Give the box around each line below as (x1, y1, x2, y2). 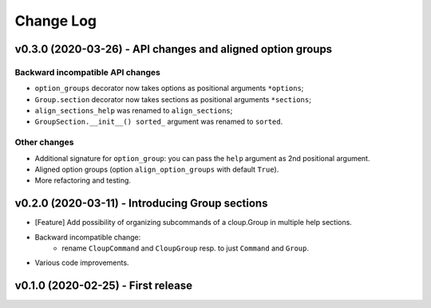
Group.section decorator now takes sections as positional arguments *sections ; (34, 94, 311, 104)
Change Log (14, 12, 97, 30)
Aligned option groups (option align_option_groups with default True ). (34, 164, 279, 175)
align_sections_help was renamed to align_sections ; (34, 106, 233, 116)
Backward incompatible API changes (14, 66, 161, 77)
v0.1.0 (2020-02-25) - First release (14, 279, 193, 293)
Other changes (14, 136, 74, 148)
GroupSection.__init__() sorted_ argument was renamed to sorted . (34, 116, 283, 127)
